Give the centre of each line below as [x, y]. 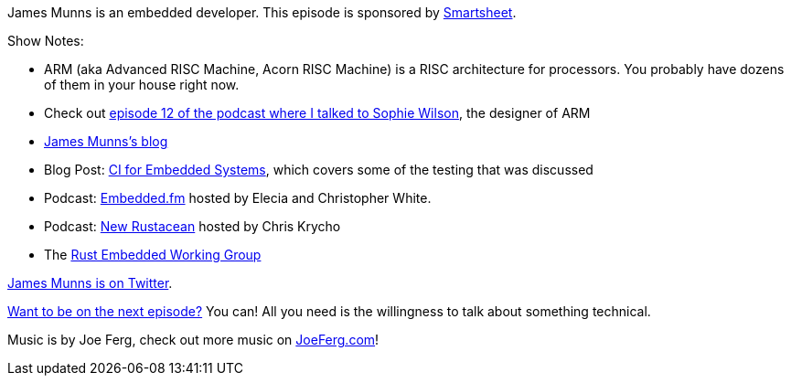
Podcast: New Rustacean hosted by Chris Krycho [192, 226]
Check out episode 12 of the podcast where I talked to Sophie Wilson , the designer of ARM [317, 113]
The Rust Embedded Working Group [153, 255]
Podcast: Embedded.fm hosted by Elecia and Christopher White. [238, 198]
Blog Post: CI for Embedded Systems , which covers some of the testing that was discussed [319, 170]
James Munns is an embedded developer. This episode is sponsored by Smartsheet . [262, 12]
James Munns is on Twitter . [90, 283]
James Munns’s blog [106, 141]
